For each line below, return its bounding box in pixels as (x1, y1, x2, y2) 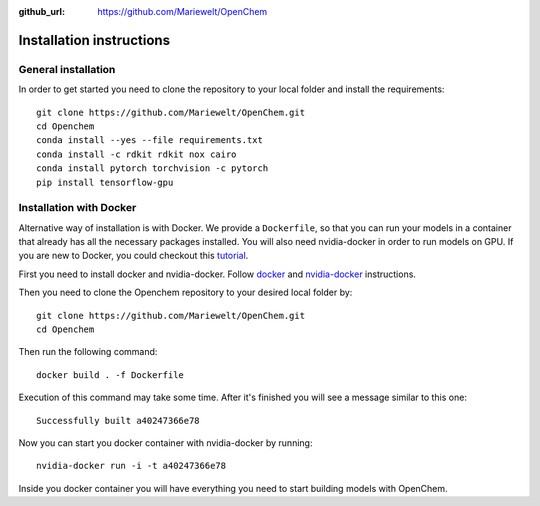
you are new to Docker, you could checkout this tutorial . (18, 250, 249, 262)
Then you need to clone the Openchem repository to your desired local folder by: (18, 286, 353, 299)
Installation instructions (18, 31, 170, 49)
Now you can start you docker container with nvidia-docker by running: (18, 436, 313, 449)
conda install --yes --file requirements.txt (36, 135, 264, 146)
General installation (18, 62, 116, 76)
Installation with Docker (18, 201, 137, 215)
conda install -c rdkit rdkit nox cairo (36, 148, 237, 160)
